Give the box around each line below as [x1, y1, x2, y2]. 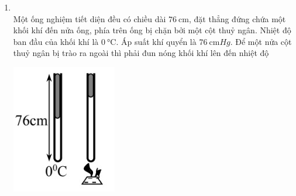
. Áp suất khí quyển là [116, 35, 197, 47]
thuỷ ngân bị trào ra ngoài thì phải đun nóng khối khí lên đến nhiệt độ [13, 47, 269, 59]
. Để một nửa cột [230, 35, 292, 47]
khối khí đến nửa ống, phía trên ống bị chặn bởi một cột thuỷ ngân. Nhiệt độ [13, 24, 291, 36]
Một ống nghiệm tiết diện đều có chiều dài [13, 12, 166, 24]
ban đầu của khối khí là [13, 35, 99, 47]
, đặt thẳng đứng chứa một [189, 12, 286, 24]
